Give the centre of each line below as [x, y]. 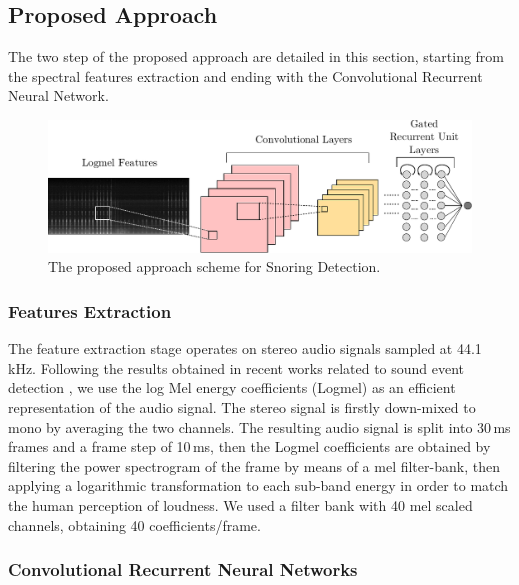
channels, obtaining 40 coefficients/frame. [134, 524]
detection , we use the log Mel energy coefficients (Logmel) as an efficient [232, 387]
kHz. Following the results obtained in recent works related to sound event [236, 367]
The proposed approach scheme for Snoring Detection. [214, 266]
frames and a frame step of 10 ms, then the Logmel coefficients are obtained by [249, 446]
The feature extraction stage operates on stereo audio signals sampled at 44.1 [245, 348]
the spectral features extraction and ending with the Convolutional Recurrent [245, 75]
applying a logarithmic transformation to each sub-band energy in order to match [258, 485]
